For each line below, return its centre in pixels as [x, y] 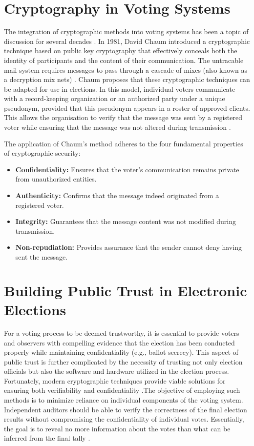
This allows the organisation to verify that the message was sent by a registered [123, 117]
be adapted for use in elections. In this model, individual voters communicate [120, 89]
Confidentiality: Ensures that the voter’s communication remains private [127, 169]
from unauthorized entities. [56, 179]
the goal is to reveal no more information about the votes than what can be [117, 428]
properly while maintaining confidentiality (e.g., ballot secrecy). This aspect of [121, 352]
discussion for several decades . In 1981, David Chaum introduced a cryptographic [127, 41]
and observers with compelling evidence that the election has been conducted [119, 342]
